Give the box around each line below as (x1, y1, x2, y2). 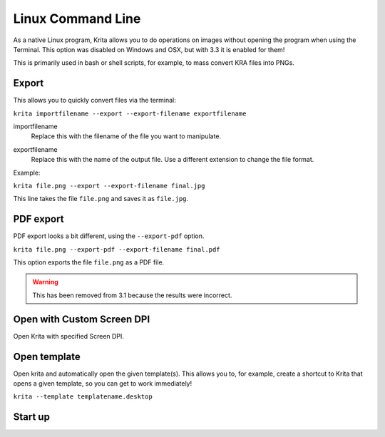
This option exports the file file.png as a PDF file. (13, 258, 165, 267)
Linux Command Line (13, 11, 141, 26)
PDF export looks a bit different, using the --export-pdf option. (13, 232, 205, 240)
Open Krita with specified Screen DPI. (13, 331, 125, 340)
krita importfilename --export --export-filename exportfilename (13, 109, 247, 118)
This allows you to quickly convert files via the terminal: (13, 96, 176, 105)
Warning (32, 278, 58, 287)
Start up (13, 411, 50, 423)
